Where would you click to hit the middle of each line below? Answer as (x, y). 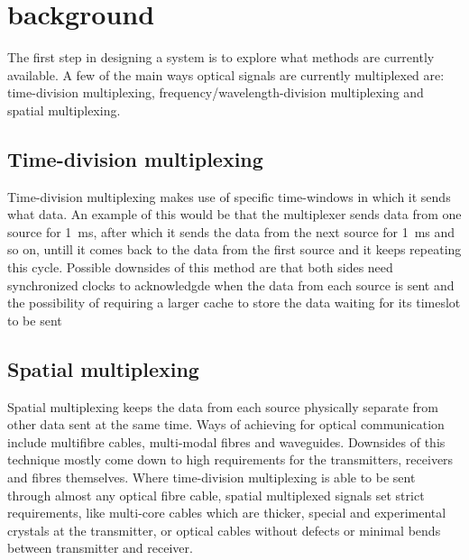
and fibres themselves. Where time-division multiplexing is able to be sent (212, 477)
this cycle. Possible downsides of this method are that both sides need (200, 267)
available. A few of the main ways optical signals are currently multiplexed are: (226, 74)
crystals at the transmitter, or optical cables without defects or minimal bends (224, 530)
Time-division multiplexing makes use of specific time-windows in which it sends (229, 196)
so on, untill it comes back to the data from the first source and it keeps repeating (234, 249)
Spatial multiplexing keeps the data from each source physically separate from (223, 406)
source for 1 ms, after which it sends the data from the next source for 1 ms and (231, 231)
